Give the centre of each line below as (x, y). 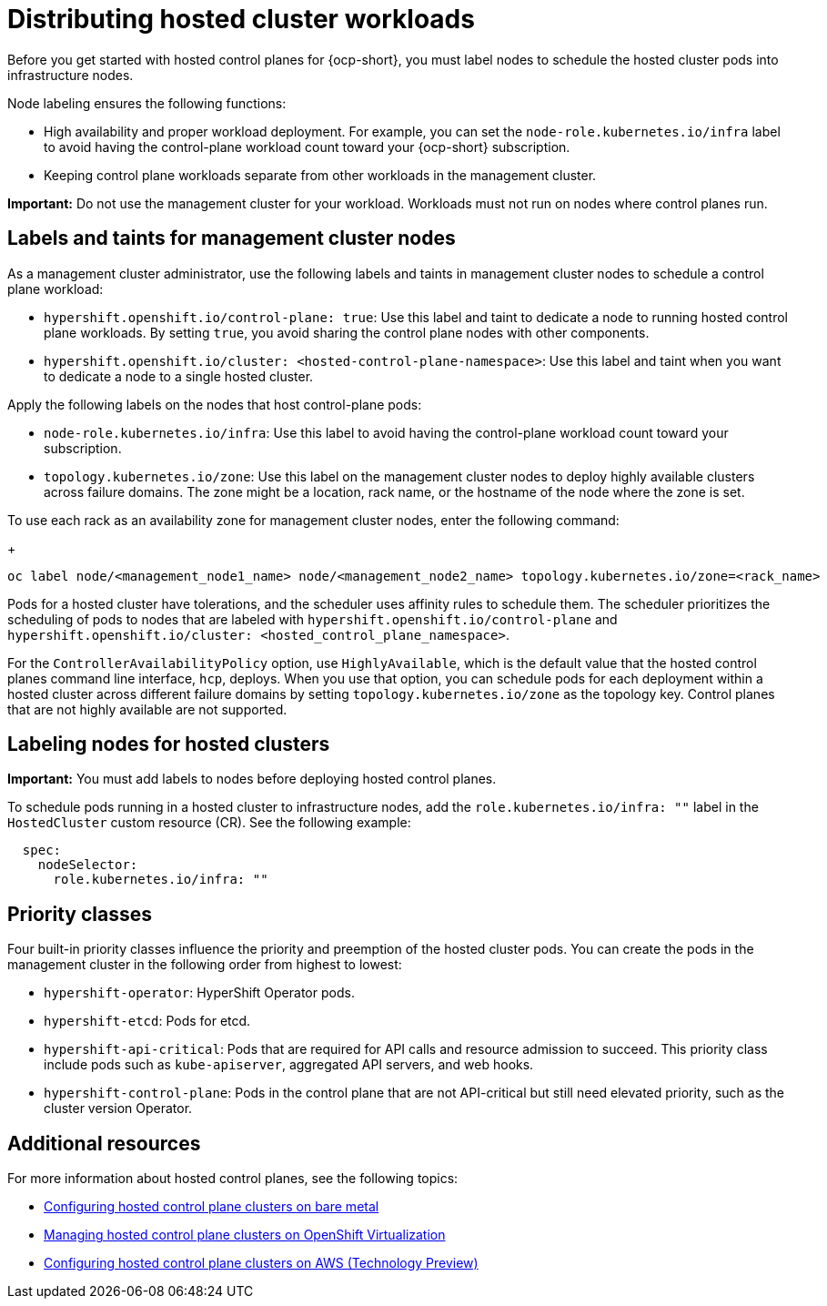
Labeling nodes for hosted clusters (169, 744)
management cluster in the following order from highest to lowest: (205, 965)
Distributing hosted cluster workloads (241, 19)
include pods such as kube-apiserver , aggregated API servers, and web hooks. (289, 1065)
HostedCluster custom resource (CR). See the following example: (209, 823)
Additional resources (104, 1143)
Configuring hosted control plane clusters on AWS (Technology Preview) (261, 1263)
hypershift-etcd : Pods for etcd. (147, 1021)
